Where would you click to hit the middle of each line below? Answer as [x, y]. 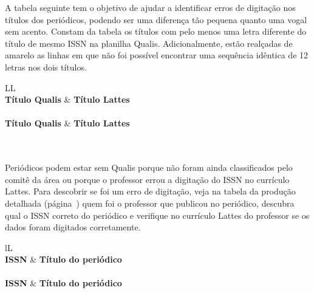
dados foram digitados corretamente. [73, 227]
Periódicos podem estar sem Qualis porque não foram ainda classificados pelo [149, 167]
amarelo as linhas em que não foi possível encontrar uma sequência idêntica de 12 [157, 55]
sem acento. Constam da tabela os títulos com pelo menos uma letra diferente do [156, 31]
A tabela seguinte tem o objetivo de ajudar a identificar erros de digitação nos [150, 7]
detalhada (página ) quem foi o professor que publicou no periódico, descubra [150, 203]
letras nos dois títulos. [46, 67]
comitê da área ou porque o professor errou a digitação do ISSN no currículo [147, 179]
